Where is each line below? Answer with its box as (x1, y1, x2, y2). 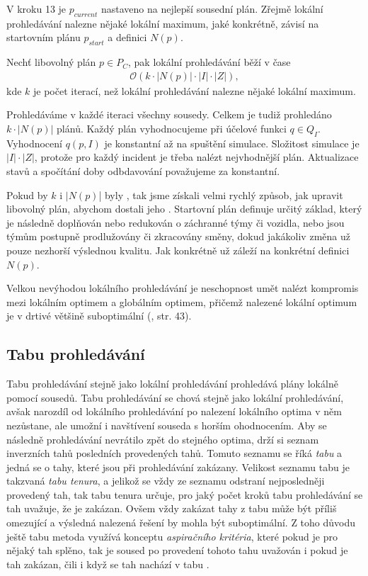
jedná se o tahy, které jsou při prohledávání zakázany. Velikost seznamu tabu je (6, 459, 350, 474)
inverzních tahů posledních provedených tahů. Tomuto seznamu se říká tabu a (6, 446, 343, 461)
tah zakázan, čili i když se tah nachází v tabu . (6, 556, 209, 571)
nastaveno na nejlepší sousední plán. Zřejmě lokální (100, 1, 323, 16)
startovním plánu (6, 30, 81, 45)
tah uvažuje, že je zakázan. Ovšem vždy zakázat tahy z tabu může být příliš (6, 501, 337, 516)
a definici (108, 30, 147, 45)
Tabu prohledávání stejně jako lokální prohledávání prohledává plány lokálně (6, 376, 338, 391)
